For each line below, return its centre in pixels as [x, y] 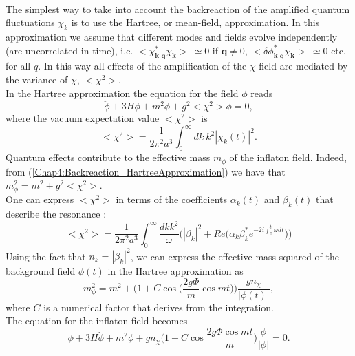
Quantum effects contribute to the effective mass [108, 157]
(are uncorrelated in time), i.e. [69, 50]
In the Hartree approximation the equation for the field [122, 93]
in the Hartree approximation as [175, 271]
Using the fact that [46, 256]
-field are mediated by [302, 66]
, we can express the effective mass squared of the [235, 256]
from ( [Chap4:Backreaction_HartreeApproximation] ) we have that [146, 171]
